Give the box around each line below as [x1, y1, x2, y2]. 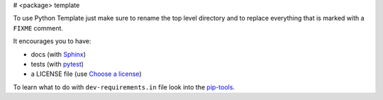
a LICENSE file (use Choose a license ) [30, 70, 142, 78]
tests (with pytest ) [30, 60, 84, 68]
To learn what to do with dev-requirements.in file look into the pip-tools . [13, 82, 235, 91]
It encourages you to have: [13, 37, 91, 45]
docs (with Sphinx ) [30, 50, 87, 58]
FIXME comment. [13, 23, 64, 32]
